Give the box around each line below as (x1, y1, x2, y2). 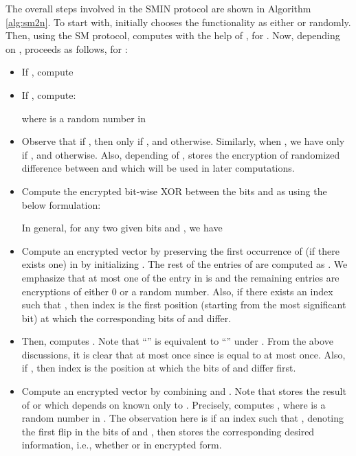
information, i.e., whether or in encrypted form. (21, 437, 222, 452)
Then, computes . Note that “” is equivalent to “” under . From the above (21, 334, 333, 348)
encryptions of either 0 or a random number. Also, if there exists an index (21, 284, 333, 298)
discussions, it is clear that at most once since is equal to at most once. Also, (21, 347, 346, 361)
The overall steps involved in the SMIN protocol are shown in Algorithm (5, 1, 311, 15)
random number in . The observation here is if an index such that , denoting (21, 411, 344, 425)
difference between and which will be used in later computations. (21, 161, 295, 175)
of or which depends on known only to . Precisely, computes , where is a (21, 397, 326, 411)
